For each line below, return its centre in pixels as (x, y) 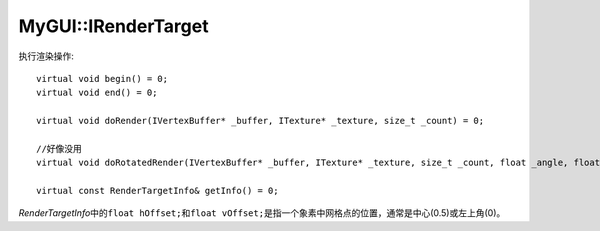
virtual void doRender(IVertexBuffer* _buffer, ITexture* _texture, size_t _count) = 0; (260, 121)
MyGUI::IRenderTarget (113, 26)
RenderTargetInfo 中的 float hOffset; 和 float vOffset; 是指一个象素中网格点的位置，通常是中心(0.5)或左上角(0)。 (262, 213)
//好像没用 (59, 148)
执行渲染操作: (46, 56)
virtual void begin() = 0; (102, 78)
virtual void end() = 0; (97, 93)
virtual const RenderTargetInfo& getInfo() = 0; (157, 191)
